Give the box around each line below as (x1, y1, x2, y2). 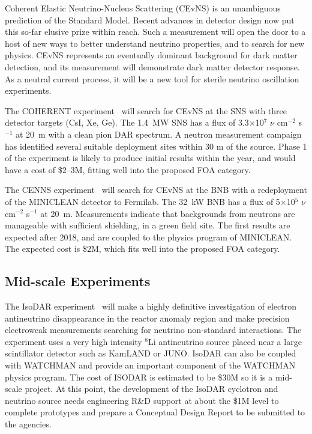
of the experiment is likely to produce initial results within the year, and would (5, 151, 296, 164)
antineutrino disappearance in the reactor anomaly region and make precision (5, 311, 290, 324)
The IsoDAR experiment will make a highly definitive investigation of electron (5, 300, 296, 313)
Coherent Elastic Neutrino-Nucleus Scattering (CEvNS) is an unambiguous (5, 2, 281, 14)
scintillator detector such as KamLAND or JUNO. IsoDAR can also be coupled (5, 347, 296, 359)
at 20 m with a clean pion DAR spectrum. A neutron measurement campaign (15, 127, 302, 140)
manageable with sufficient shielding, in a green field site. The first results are (5, 219, 290, 231)
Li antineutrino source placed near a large (148, 335, 302, 347)
